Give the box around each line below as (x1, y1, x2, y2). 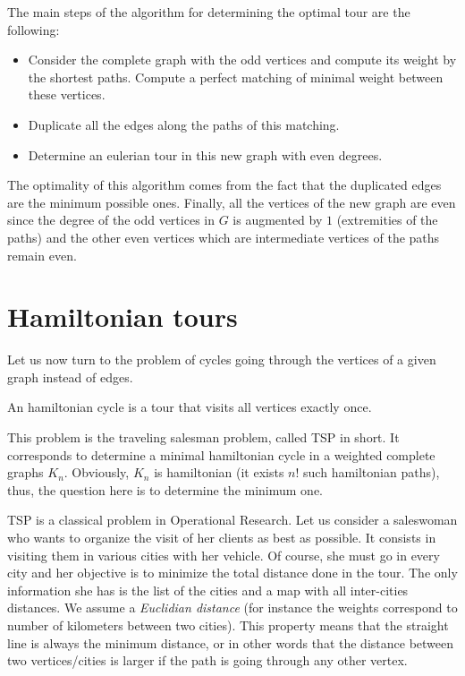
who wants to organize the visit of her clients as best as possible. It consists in (7, 528, 436, 546)
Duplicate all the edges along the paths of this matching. (28, 115, 340, 133)
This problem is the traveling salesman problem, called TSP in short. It (7, 428, 400, 447)
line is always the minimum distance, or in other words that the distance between (7, 633, 454, 652)
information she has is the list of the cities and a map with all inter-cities (7, 580, 409, 599)
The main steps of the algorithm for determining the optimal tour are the (7, 3, 410, 21)
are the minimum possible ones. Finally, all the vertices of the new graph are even (7, 193, 456, 211)
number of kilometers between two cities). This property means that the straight (7, 615, 449, 634)
